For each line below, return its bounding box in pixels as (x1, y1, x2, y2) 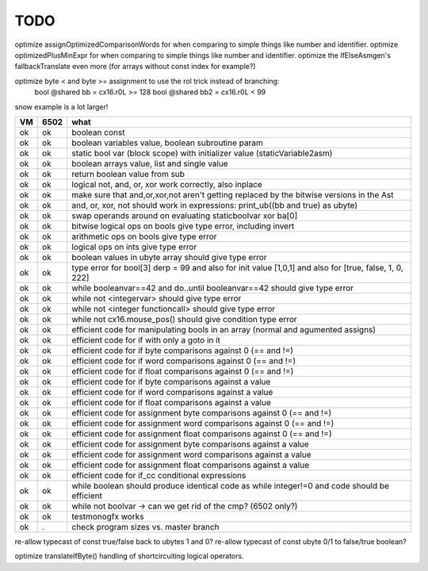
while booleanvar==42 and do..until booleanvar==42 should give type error (71, 282, 354, 293)
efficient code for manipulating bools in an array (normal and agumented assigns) (71, 324, 376, 335)
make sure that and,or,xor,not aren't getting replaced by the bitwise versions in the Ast (71, 189, 394, 200)
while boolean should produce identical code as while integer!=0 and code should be (71, 480, 390, 491)
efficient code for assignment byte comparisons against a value (71, 439, 309, 450)
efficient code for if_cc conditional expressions (71, 469, 246, 481)
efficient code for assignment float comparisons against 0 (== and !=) (71, 428, 332, 439)
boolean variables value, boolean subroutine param (71, 137, 263, 148)
